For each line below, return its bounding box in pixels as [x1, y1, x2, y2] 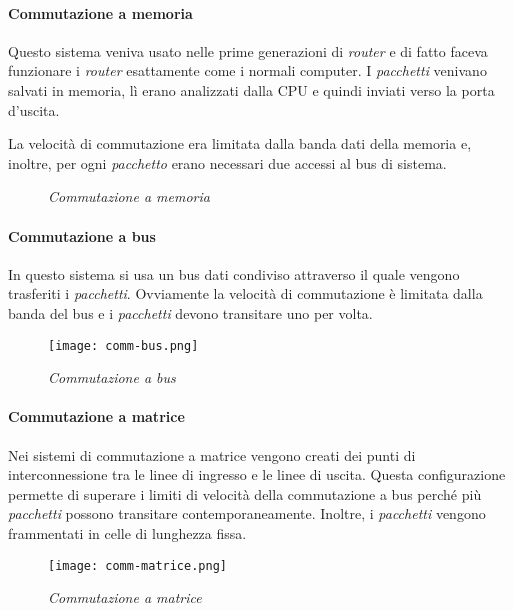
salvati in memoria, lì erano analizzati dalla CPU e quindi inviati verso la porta [8, 79, 495, 100]
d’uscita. [8, 99, 60, 120]
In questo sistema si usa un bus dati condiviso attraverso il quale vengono [8, 263, 460, 284]
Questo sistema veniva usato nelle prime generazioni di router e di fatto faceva [8, 40, 488, 61]
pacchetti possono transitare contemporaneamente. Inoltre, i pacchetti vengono [8, 503, 486, 524]
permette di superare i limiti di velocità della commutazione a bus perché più [8, 483, 482, 504]
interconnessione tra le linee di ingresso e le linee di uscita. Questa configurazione [8, 464, 506, 485]
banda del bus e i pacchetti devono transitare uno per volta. [8, 302, 373, 323]
